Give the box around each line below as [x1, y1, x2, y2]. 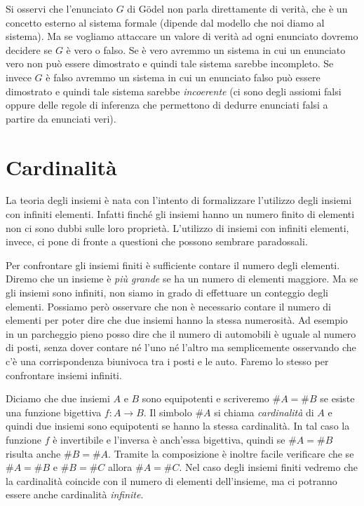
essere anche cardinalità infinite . [6, 487, 144, 502]
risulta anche [6, 446, 61, 460]
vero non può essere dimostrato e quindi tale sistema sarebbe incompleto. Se [6, 56, 334, 71]
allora [108, 460, 133, 474]
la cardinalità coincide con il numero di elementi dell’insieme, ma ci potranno [6, 473, 337, 488]
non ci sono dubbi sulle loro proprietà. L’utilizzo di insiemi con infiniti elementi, [6, 220, 349, 235]
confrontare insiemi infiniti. [6, 367, 122, 382]
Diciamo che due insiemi [6, 391, 110, 406]
